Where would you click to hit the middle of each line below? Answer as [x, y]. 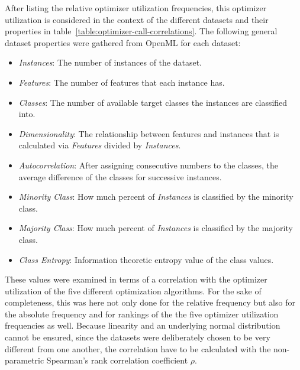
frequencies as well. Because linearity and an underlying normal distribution [143, 325]
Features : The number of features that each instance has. [122, 82]
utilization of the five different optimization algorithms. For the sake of [133, 291]
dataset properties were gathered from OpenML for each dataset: [123, 42]
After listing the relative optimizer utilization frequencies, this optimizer [136, 8]
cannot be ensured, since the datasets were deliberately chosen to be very [138, 337]
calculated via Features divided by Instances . [100, 145]
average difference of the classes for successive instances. [120, 176]
